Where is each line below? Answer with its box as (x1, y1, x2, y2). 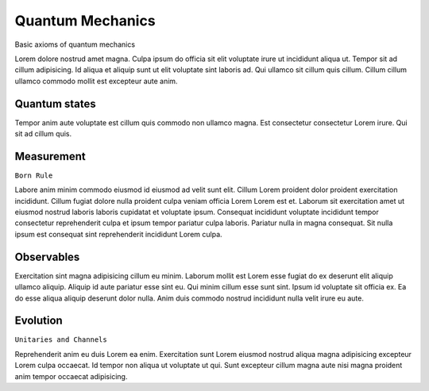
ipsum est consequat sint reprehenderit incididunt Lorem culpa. (14, 229, 222, 239)
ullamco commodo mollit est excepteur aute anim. (14, 76, 178, 86)
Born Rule (14, 171, 53, 180)
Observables (14, 250, 80, 263)
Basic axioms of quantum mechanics (14, 40, 135, 49)
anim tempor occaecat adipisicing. (14, 371, 128, 381)
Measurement (14, 149, 87, 163)
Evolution (14, 314, 63, 328)
